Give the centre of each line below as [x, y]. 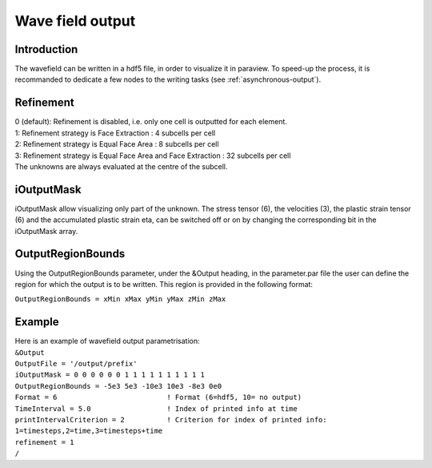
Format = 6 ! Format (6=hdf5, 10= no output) [158, 397]
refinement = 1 [45, 442]
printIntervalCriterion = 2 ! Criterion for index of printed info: [171, 420]
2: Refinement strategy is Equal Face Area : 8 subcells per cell [117, 144]
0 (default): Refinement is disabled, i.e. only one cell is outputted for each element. [151, 122]
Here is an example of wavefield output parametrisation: [107, 341]
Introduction [46, 49]
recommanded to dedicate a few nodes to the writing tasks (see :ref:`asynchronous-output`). [168, 79]
